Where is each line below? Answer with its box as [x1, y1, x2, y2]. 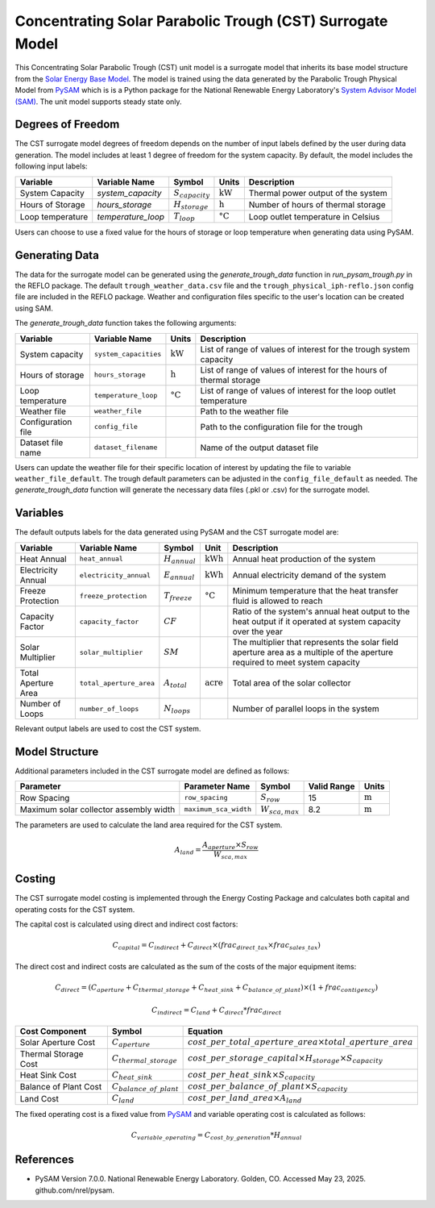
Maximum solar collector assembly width [19, 803, 176, 814]
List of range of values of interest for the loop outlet [200, 385, 396, 396]
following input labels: [14, 161, 88, 171]
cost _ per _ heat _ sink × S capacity [188, 1069, 316, 1081]
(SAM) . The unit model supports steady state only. [14, 97, 182, 106]
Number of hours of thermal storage [248, 199, 386, 210]
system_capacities [93, 350, 162, 359]
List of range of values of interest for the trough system [200, 344, 410, 355]
